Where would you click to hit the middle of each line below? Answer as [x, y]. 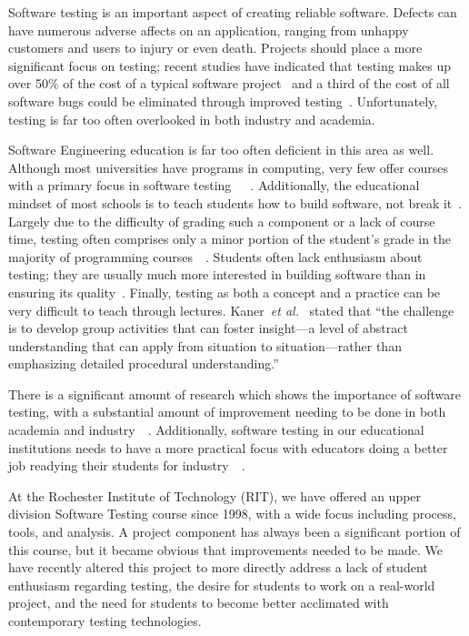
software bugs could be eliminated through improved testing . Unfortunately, [223, 101]
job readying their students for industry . [127, 465]
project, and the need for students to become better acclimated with [199, 603]
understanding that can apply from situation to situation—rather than [205, 345]
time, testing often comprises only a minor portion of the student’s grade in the [230, 239]
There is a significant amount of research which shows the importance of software [234, 394]
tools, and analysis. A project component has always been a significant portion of [234, 532]
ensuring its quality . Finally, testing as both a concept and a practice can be [225, 292]
